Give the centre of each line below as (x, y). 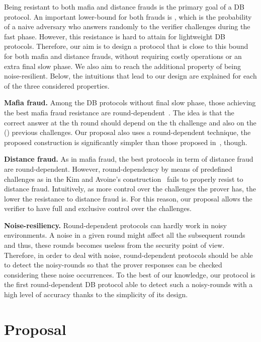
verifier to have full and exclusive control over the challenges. (98, 208)
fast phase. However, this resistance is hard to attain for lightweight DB (115, 36)
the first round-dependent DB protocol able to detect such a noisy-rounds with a (128, 284)
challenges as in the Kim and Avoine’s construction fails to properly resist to (124, 179)
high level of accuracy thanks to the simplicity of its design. (96, 294)
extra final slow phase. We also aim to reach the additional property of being (122, 66)
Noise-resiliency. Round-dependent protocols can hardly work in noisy (115, 225)
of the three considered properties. (57, 85)
